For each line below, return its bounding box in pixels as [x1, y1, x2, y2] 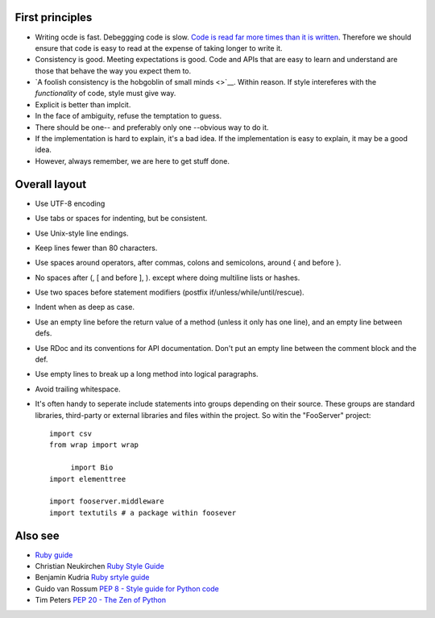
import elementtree [49, 474, 126, 483]
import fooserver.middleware [49, 497, 164, 506]
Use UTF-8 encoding [35, 198, 106, 208]
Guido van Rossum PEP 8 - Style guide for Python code [35, 583, 219, 593]
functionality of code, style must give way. [35, 89, 176, 98]
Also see [14, 528, 60, 542]
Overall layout [14, 177, 87, 191]
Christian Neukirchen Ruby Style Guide [35, 562, 164, 570]
